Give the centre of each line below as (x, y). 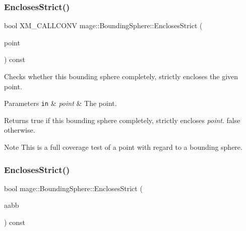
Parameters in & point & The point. (60, 103)
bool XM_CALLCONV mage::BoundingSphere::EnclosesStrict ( (103, 25)
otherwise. (20, 130)
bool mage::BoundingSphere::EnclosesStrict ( (73, 188)
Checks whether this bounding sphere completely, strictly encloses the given (121, 76)
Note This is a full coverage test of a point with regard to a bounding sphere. (123, 147)
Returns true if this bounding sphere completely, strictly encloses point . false (122, 120)
